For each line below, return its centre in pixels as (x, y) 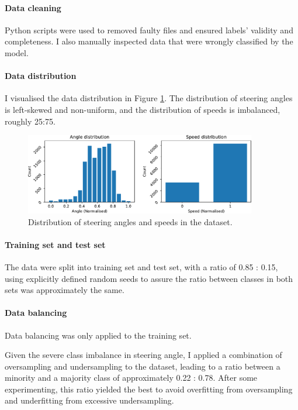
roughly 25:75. (30, 121)
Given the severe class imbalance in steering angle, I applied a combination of (143, 355)
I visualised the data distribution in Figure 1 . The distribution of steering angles (149, 98)
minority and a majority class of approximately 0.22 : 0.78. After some (131, 378)
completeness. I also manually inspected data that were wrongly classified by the (149, 41)
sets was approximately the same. (65, 290)
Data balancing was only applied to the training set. (98, 335)
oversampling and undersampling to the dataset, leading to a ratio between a (143, 366)
